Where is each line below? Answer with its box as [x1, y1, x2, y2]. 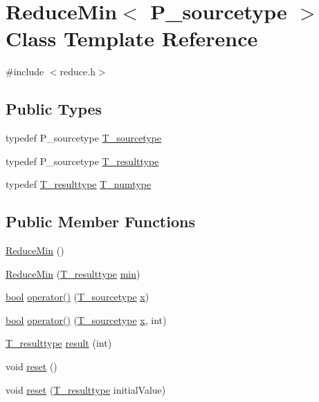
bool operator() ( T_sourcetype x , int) [6, 312, 167, 327]
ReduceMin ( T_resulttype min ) [6, 266, 140, 280]
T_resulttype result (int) [6, 336, 112, 350]
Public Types [6, 98, 102, 119]
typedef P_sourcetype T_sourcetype [6, 131, 162, 145]
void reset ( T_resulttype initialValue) [6, 382, 166, 396]
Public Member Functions [6, 211, 195, 232]
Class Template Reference [6, 24, 258, 52]
